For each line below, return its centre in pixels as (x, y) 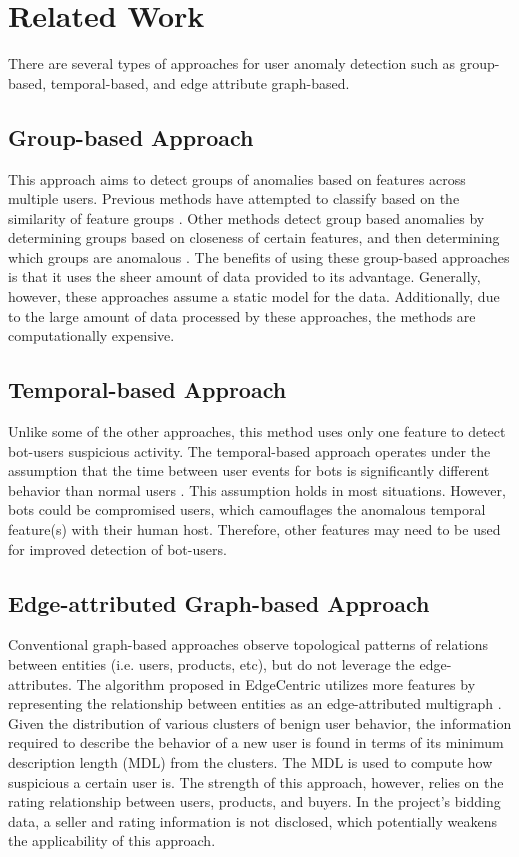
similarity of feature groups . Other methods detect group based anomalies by (246, 217)
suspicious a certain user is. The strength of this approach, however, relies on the (256, 781)
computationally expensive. (91, 335)
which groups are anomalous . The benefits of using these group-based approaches (259, 256)
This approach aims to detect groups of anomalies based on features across (237, 178)
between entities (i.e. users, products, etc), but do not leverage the (211, 664)
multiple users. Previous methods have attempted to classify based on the (234, 198)
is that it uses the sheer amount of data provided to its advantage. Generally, (244, 276)
